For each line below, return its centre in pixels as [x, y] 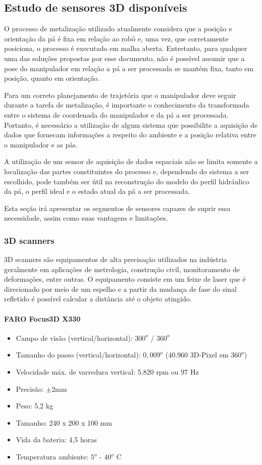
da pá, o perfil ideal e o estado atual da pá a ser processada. [97, 191]
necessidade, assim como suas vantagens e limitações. [86, 218]
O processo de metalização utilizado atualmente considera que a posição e [118, 29]
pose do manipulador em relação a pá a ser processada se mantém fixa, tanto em [129, 68]
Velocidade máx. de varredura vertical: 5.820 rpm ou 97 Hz [107, 372]
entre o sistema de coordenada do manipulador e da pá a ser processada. [116, 114]
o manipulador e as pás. [41, 144]
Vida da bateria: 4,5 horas [56, 440]
